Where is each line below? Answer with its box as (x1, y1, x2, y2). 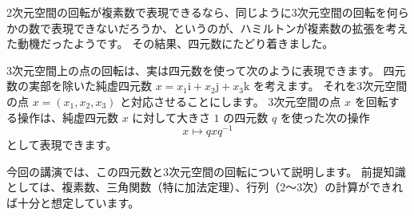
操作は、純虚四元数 (17, 108, 118, 125)
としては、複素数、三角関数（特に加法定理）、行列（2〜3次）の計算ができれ (6, 179, 404, 195)
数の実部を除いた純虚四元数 (6, 77, 152, 94)
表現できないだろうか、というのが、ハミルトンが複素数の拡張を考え (50, 19, 408, 36)
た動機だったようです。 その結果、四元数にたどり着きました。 (6, 35, 334, 52)
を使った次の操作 (280, 108, 370, 125)
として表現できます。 (6, 136, 117, 153)
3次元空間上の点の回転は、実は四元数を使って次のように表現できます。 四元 (6, 61, 406, 78)
